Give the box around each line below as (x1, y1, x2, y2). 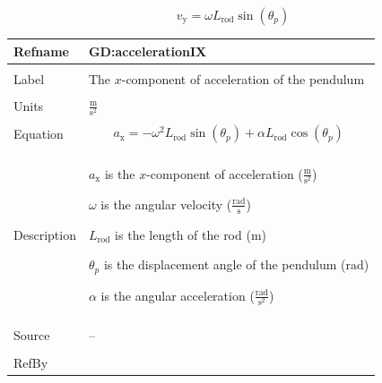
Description (13, 226, 76, 244)
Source (13, 326, 50, 345)
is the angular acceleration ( (100, 285, 255, 304)
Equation (13, 124, 64, 143)
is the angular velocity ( (100, 194, 232, 213)
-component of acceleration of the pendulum (121, 69, 365, 88)
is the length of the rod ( (115, 225, 251, 243)
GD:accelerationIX (88, 41, 207, 60)
